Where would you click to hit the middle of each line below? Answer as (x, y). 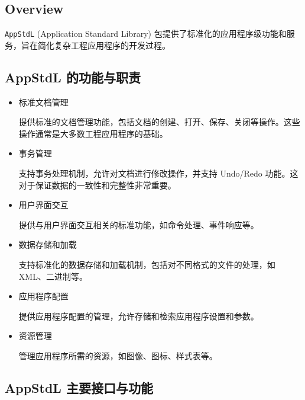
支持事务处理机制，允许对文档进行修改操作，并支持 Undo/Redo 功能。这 (158, 173)
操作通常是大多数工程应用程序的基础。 (93, 133)
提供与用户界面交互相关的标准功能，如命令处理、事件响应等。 (139, 224)
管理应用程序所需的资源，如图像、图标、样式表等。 (118, 355)
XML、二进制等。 (53, 276)
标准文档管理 (43, 102)
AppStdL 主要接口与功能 (79, 387)
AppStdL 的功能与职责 (73, 77)
